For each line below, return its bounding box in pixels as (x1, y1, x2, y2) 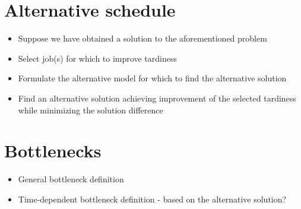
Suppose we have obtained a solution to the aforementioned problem (18, 32, 267, 45)
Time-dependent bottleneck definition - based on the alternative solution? (18, 192, 287, 205)
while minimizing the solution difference (18, 103, 163, 116)
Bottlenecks (4, 138, 102, 163)
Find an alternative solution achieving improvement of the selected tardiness (18, 91, 296, 104)
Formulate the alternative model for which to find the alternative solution (18, 72, 287, 84)
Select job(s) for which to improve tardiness (18, 52, 177, 64)
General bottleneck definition (18, 173, 124, 185)
